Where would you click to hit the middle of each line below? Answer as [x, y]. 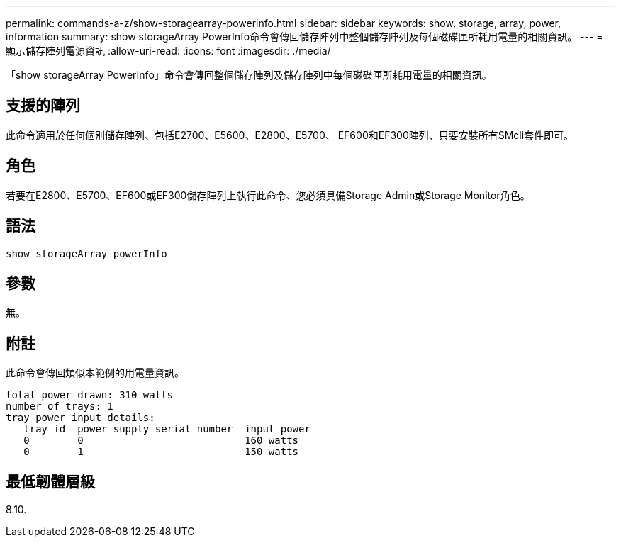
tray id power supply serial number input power [167, 429]
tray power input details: [80, 418]
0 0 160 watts [161, 441]
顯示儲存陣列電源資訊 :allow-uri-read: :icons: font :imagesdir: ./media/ [168, 51]
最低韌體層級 [50, 481]
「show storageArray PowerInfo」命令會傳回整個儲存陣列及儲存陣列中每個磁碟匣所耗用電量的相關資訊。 [249, 75]
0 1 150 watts [161, 452]
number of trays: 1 [60, 407]
